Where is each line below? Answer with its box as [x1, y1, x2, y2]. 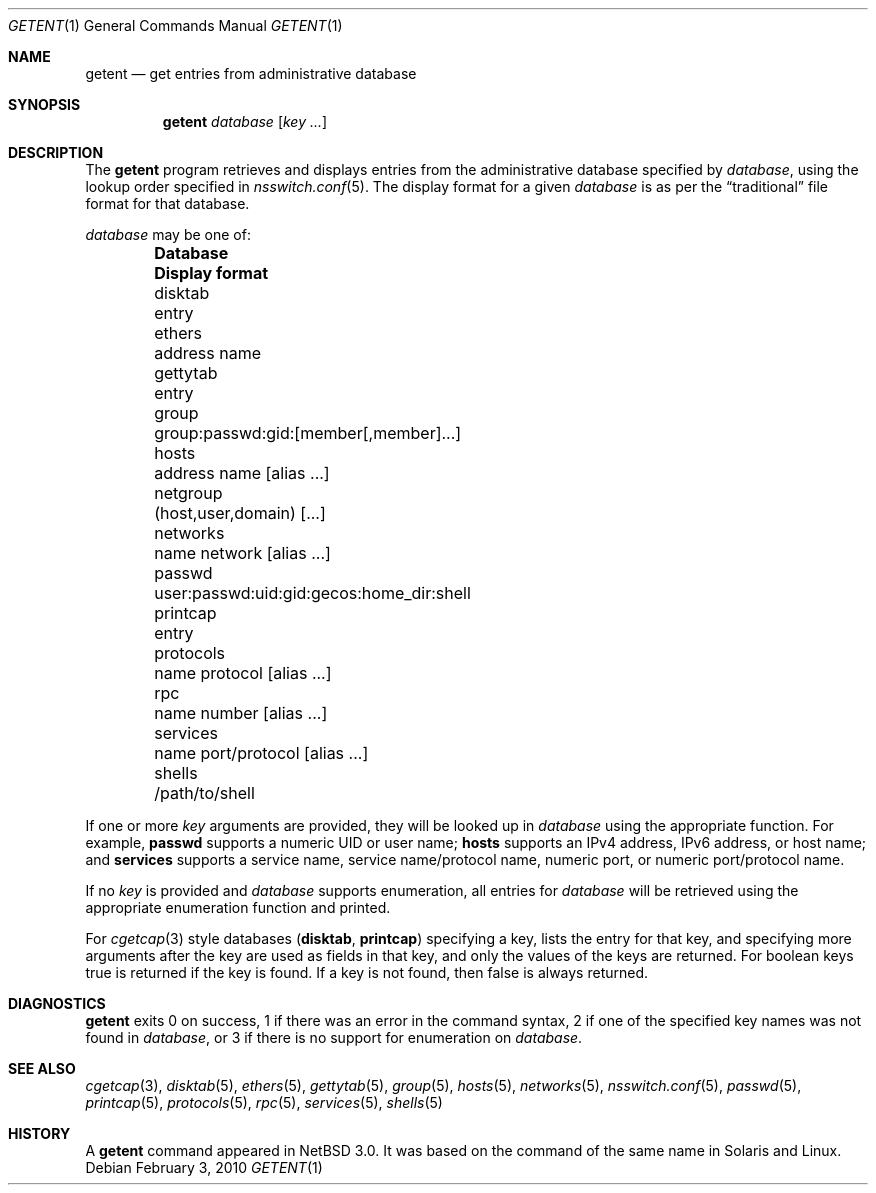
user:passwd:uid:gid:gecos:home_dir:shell [154, 583, 471, 603]
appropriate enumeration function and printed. [85, 899, 391, 916]
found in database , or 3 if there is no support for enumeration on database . [85, 1029, 583, 1046]
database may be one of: [85, 226, 251, 243]
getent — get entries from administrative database [85, 65, 417, 82]
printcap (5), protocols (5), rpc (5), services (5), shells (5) [85, 1094, 443, 1111]
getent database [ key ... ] [162, 113, 328, 130]
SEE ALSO [8, 1060, 76, 1077]
